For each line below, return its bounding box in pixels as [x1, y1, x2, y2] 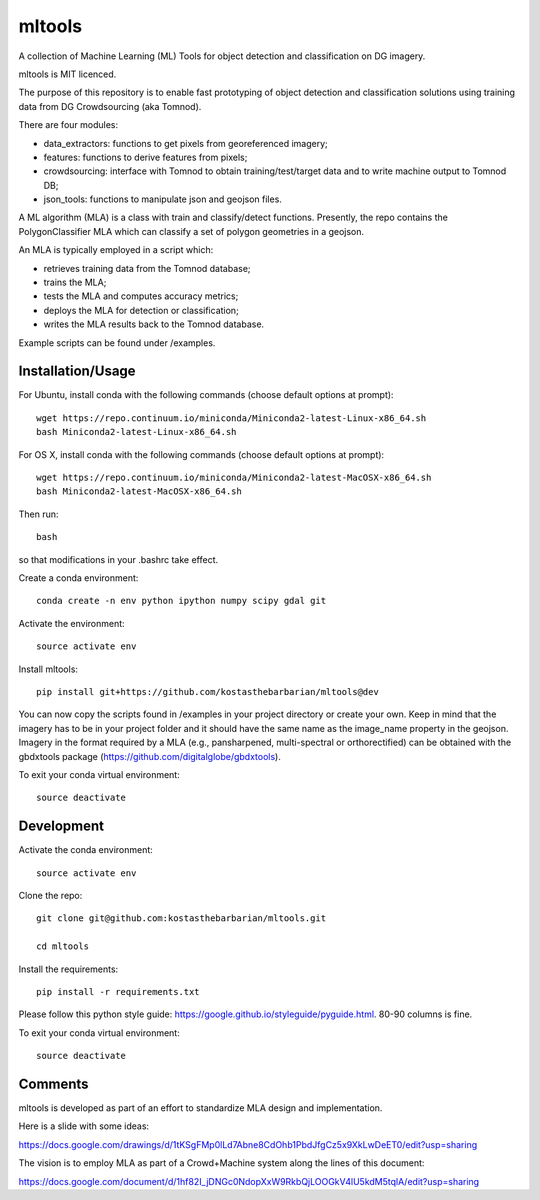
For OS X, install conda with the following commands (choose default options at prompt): [18, 448, 385, 460]
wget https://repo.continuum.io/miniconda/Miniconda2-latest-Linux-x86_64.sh [36, 412, 427, 424]
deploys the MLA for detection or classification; [43, 304, 239, 316]
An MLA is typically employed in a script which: [18, 244, 214, 256]
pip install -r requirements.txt [36, 986, 200, 997]
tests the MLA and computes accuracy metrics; [43, 290, 239, 302]
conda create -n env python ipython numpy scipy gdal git [36, 595, 327, 607]
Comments [18, 1075, 89, 1092]
